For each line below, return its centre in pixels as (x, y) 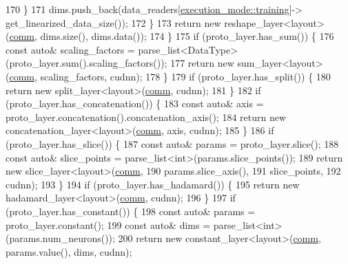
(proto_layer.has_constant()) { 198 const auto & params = (131, 211)
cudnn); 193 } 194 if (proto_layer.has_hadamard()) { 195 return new (153, 184)
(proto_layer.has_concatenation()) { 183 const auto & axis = (135, 103)
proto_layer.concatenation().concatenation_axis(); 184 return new (146, 117)
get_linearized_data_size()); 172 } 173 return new (113, 22)
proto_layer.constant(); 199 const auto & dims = (108, 224)
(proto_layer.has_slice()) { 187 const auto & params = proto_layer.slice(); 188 (172, 143)
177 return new (202, 63)
